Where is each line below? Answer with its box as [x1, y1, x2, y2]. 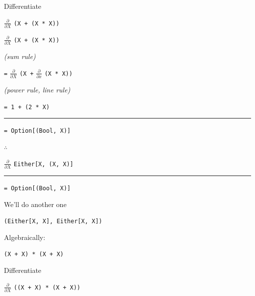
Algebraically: [4, 232, 46, 242]
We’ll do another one [4, 199, 67, 209]
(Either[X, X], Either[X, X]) [4, 218, 102, 225]
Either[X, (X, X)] [14, 160, 74, 168]
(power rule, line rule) [4, 85, 71, 95]
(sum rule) [4, 51, 36, 61]
